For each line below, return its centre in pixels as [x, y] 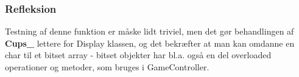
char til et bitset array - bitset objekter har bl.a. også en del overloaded [138, 55]
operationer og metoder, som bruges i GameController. [107, 67]
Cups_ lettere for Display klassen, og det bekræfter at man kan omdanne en [150, 43]
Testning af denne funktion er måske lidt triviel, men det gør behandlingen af [149, 31]
